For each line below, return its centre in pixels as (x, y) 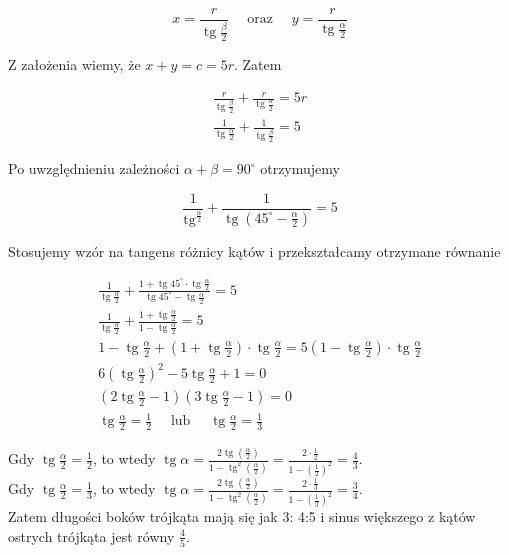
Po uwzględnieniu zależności (94, 168)
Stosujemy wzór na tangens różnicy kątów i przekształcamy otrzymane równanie (254, 250)
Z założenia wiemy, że (74, 64)
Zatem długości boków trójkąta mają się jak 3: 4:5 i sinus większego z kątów (242, 516)
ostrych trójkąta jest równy (91, 535)
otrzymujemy (300, 168)
